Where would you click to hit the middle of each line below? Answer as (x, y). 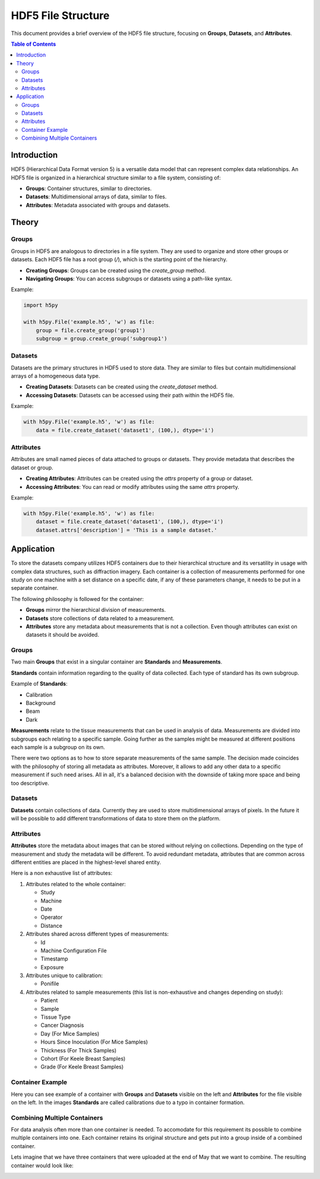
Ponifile (50, 984)
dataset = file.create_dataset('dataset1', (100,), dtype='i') (130, 522)
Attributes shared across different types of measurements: (97, 934)
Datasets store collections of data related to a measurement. (100, 618)
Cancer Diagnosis (62, 1025)
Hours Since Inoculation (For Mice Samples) (94, 1042)
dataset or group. (32, 467)
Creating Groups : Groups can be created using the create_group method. (116, 270)
